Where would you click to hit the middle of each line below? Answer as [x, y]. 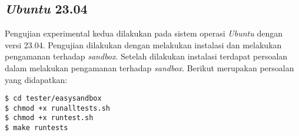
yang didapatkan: [36, 79]
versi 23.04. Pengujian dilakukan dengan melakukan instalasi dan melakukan [143, 44]
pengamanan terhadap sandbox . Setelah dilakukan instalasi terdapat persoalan [146, 56]
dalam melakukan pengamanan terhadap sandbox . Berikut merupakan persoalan [149, 67]
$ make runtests [36, 128]
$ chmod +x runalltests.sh [57, 108]
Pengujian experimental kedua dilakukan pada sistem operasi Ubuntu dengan [144, 33]
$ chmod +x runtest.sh [49, 118]
